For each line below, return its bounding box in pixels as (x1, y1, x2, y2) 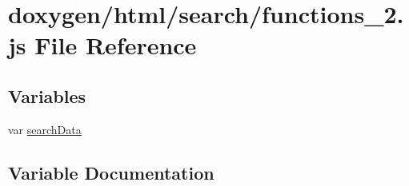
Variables (8, 83, 86, 108)
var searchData (8, 121, 82, 137)
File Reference (34, 29, 197, 61)
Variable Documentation (8, 160, 215, 184)
